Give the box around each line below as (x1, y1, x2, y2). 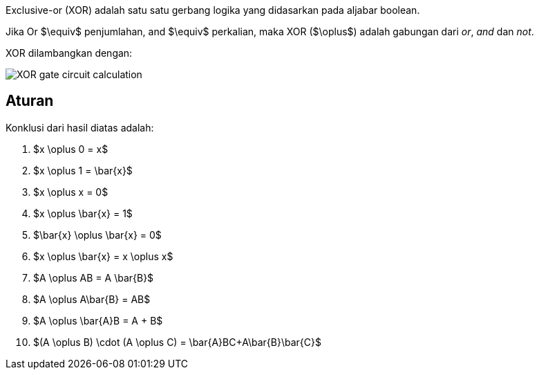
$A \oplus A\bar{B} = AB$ (33, 293, 151, 305)
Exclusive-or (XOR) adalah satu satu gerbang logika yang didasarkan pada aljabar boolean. (6, 4, 420, 16)
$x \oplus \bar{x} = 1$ (33, 207, 133, 219)
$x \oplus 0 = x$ (33, 143, 108, 155)
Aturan (6, 92, 54, 110)
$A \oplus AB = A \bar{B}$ (33, 271, 154, 284)
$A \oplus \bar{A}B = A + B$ (33, 314, 163, 327)
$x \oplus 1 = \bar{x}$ (33, 164, 133, 176)
